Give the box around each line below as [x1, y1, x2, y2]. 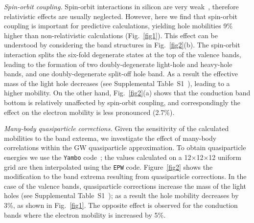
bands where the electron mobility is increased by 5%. [4, 209, 166, 220]
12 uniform [208, 152, 241, 162]
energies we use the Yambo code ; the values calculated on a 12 [4, 152, 191, 162]
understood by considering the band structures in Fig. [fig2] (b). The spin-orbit [4, 40, 240, 50]
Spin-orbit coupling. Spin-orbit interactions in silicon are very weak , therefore [4, 1, 239, 11]
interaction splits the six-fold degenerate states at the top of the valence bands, [4, 49, 241, 59]
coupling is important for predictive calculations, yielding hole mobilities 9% [4, 21, 233, 31]
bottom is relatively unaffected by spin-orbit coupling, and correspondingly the [4, 97, 241, 107]
